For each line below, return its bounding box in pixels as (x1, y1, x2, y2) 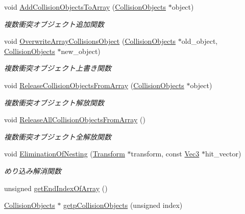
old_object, (181, 36, 218, 46)
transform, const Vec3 (131, 148, 200, 159)
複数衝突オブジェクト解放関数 (4, 97, 104, 108)
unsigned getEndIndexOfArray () (4, 182, 108, 193)
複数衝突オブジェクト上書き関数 (4, 63, 111, 73)
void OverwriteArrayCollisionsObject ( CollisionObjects (4, 36, 176, 46)
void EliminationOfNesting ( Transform (4, 148, 125, 159)
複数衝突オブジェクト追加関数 (4, 18, 104, 29)
